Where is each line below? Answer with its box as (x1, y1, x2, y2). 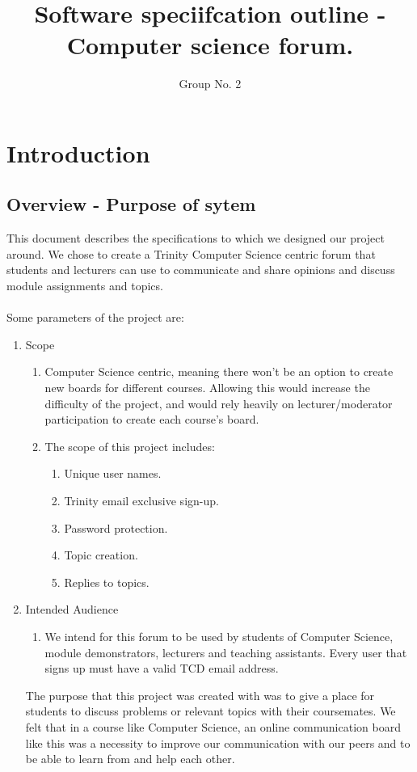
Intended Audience (25, 601, 119, 618)
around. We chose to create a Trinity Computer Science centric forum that (6, 245, 376, 262)
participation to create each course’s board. (44, 411, 259, 428)
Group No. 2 (179, 75, 242, 92)
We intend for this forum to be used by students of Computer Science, (44, 627, 394, 644)
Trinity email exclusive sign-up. (64, 492, 219, 509)
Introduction (6, 136, 150, 169)
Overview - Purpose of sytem (6, 192, 256, 217)
